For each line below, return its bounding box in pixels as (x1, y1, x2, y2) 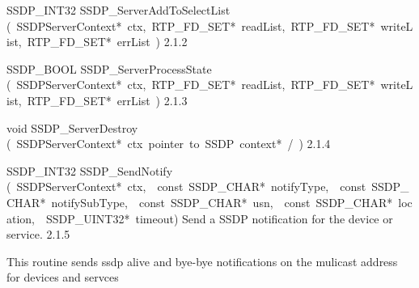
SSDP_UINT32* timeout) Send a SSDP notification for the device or (46, 210, 393, 227)
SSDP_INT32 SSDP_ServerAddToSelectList (6, 2, 231, 18)
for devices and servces (6, 269, 119, 286)
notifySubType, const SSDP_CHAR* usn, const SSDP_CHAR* (51, 193, 393, 210)
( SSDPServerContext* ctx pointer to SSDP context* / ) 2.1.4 (6, 135, 331, 152)
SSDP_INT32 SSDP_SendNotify (6, 162, 173, 179)
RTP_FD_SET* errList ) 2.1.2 (27, 33, 188, 50)
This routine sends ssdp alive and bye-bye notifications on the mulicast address (6, 252, 398, 269)
